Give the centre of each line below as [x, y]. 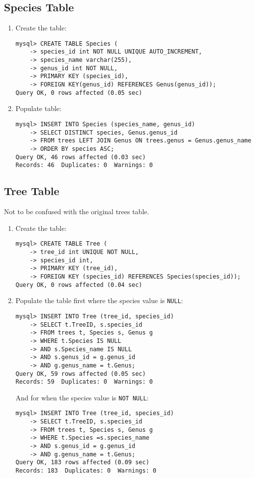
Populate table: [38, 108]
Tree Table [32, 191]
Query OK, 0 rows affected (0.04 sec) [79, 285]
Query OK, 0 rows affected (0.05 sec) [79, 93]
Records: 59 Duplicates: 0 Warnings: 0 [84, 382]
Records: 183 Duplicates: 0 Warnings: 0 [86, 471]
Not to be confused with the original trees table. [77, 211]
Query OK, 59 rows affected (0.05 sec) [81, 374]
